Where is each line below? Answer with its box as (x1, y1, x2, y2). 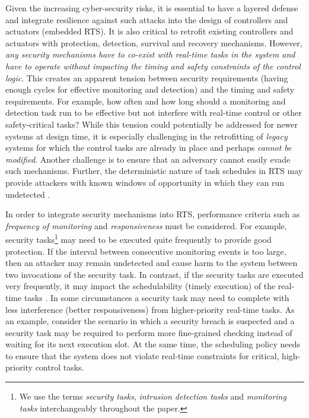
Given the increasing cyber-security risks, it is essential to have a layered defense (5, 2, 298, 14)
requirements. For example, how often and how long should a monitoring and (5, 94, 286, 107)
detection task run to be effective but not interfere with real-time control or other (5, 106, 302, 119)
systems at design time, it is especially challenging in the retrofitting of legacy (5, 129, 288, 142)
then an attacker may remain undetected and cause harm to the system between (5, 256, 298, 269)
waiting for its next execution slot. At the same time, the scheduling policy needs (5, 338, 300, 350)
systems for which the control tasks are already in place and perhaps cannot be (5, 141, 292, 154)
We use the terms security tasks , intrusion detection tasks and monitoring (19, 390, 286, 403)
